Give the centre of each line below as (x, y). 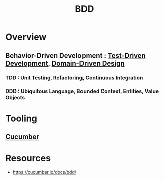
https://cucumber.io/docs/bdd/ (45, 172)
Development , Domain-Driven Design (65, 63)
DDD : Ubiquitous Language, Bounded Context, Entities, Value (82, 91)
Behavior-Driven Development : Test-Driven (75, 56)
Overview (26, 37)
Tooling (21, 118)
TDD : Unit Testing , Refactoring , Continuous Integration (74, 77)
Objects (15, 98)
